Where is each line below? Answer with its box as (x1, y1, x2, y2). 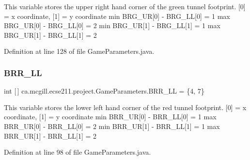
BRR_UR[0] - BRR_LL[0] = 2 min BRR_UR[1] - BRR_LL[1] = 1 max (4, 121, 220, 131)
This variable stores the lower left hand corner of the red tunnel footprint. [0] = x (4, 102, 247, 112)
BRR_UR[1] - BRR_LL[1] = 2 (4, 130, 97, 141)
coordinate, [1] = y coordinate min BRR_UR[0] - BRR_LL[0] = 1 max (4, 112, 217, 122)
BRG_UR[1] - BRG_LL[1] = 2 (4, 30, 97, 40)
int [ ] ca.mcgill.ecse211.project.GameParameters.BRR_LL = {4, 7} (4, 86, 204, 96)
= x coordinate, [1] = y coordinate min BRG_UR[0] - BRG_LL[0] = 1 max (4, 11, 230, 21)
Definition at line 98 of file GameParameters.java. (4, 147, 151, 157)
